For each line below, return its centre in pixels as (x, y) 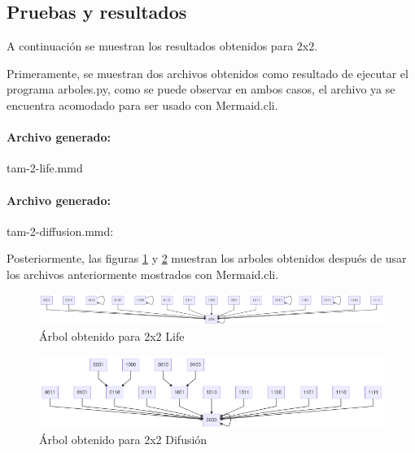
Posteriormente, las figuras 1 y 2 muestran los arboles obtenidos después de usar (207, 258)
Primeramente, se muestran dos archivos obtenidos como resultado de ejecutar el (207, 73)
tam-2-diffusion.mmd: (60, 231)
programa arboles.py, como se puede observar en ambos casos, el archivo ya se (201, 89)
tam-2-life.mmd (45, 168)
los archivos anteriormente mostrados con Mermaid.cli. (143, 274)
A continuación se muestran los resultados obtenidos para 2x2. (162, 46)
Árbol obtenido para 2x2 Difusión (123, 440)
